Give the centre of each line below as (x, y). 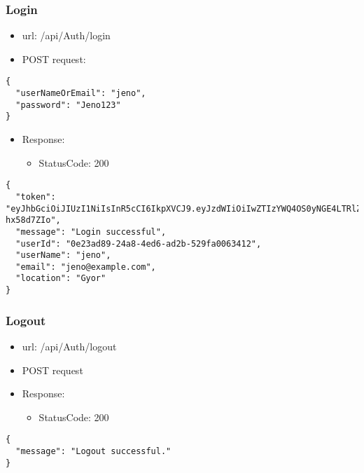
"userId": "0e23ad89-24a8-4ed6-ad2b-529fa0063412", (139, 244)
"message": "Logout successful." (93, 452)
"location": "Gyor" (61, 279)
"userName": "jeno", (63, 255)
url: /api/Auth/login (66, 35)
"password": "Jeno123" (68, 105)
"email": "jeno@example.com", (86, 267)
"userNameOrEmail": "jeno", (81, 94)
